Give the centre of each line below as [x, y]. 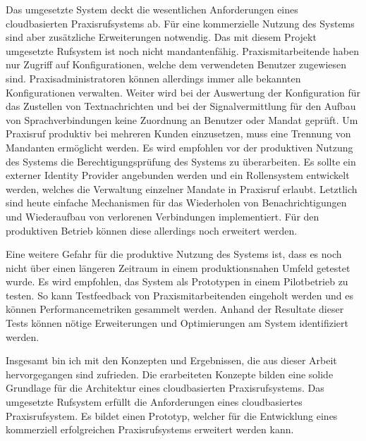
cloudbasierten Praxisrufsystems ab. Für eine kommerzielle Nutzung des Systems [180, 23]
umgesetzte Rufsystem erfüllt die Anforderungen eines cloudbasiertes [154, 402]
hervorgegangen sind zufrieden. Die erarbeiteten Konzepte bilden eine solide [170, 374]
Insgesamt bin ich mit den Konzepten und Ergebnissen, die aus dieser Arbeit [171, 360]
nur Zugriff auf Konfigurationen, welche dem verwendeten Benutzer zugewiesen [176, 64]
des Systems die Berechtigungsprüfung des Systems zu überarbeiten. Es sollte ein [181, 161]
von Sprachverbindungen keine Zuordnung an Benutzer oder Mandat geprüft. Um [182, 119]
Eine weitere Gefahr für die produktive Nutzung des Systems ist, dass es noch [174, 254]
